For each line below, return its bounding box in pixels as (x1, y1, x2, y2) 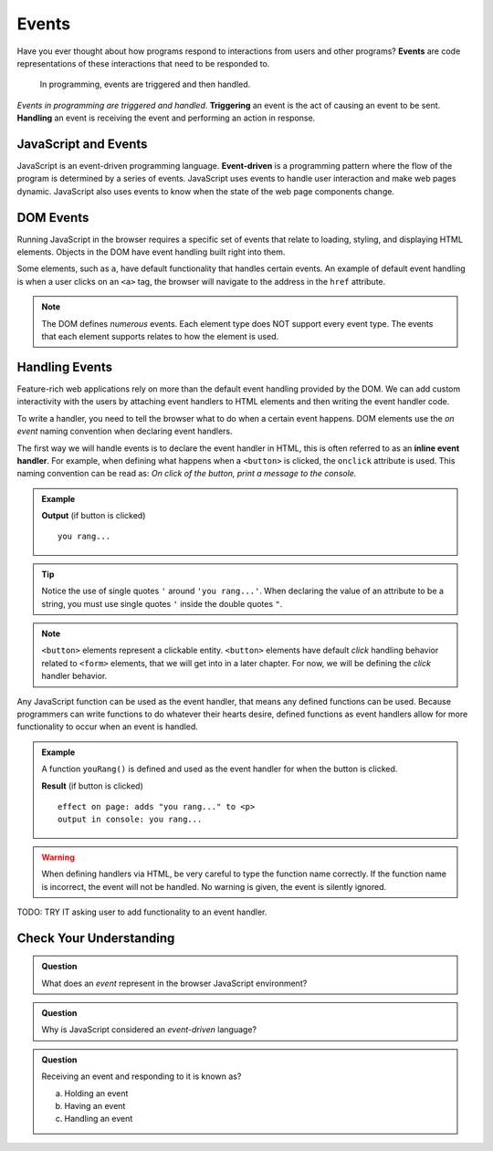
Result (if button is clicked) (41, 780, 143, 791)
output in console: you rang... (58, 814, 203, 825)
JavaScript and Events (16, 136, 148, 152)
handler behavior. (41, 671, 108, 682)
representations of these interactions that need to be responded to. (16, 58, 270, 68)
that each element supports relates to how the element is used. (41, 331, 279, 342)
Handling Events (16, 359, 113, 374)
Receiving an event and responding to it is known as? (41, 1071, 242, 1082)
